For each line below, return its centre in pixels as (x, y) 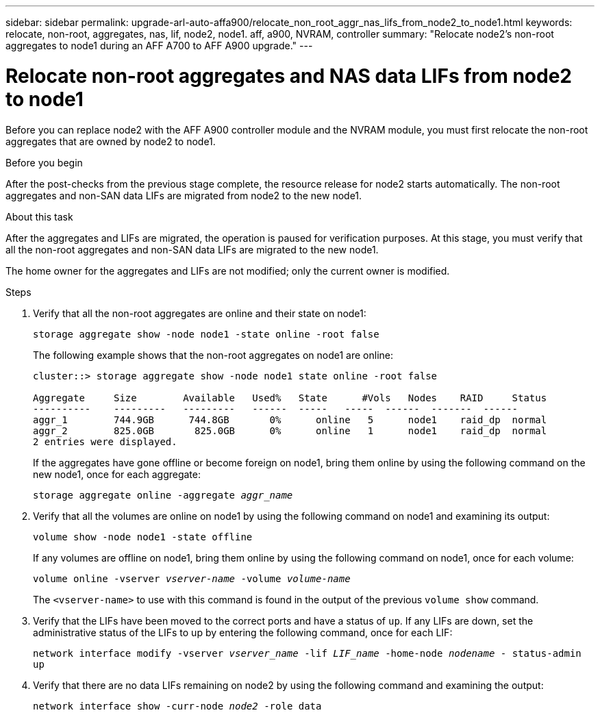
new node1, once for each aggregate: (117, 474)
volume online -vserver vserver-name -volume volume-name (192, 578)
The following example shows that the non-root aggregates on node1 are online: (213, 355)
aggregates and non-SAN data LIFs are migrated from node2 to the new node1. (184, 195)
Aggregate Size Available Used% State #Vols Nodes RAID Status (290, 398)
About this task (39, 216)
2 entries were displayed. (105, 441)
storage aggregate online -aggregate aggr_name (163, 495)
